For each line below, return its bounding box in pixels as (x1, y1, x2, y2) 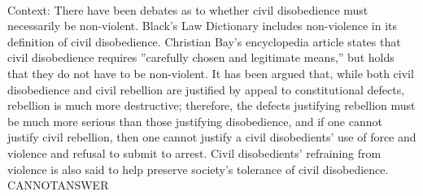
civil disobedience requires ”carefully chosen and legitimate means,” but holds (7, 49, 395, 66)
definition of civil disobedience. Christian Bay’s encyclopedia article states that (7, 33, 401, 50)
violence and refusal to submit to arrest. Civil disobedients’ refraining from (7, 144, 382, 161)
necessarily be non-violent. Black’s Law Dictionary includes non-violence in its (7, 17, 397, 34)
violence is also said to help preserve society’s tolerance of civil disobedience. (7, 160, 389, 177)
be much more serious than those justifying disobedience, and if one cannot (7, 112, 382, 129)
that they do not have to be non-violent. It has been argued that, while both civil (7, 64, 414, 81)
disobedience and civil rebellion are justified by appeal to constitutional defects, (7, 81, 405, 98)
